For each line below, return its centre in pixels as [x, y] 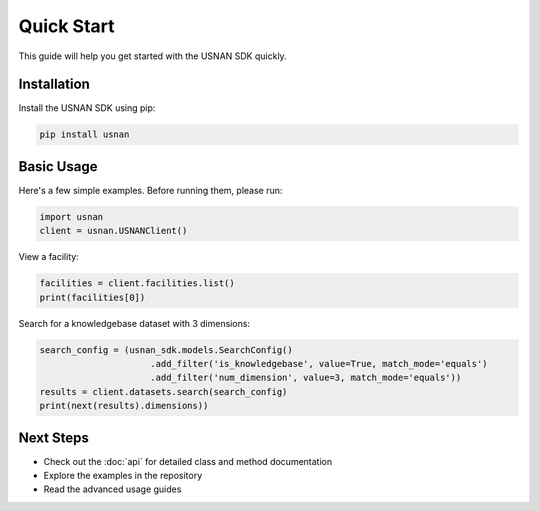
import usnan [71, 216]
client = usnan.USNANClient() [113, 231]
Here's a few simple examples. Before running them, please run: [150, 190]
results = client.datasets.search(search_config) [163, 391]
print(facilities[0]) [92, 297]
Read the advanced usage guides [112, 489]
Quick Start [66, 26]
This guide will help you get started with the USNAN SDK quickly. [152, 56]
